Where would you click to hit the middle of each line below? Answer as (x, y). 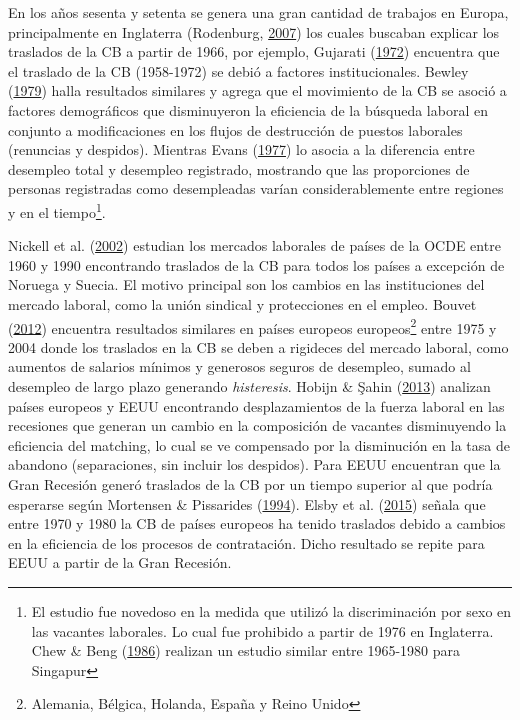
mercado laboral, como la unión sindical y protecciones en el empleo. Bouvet (242, 303)
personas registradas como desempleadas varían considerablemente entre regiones (256, 188)
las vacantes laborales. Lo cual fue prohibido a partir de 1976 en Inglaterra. (262, 630)
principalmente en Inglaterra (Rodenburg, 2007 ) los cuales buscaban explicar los (254, 31)
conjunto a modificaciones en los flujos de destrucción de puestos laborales (235, 129)
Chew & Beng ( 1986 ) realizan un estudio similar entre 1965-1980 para (246, 650)
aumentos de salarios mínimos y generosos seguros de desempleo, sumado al (239, 366)
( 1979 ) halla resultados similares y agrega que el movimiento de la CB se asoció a (257, 90)
